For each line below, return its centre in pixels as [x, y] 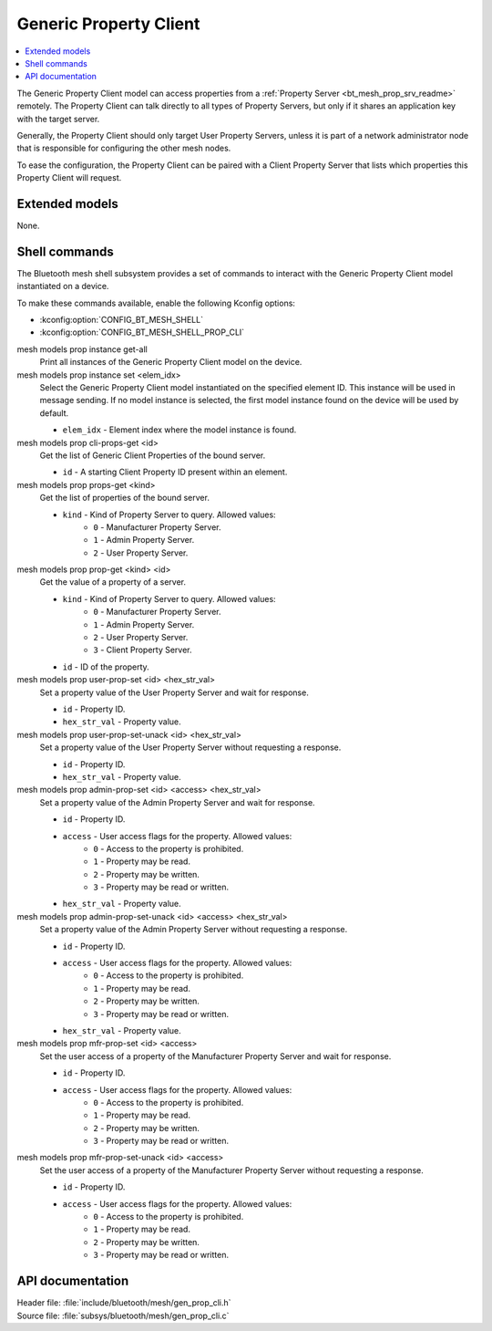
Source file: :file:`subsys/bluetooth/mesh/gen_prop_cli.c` [123, 1315]
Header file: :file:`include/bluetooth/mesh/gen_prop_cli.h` [124, 1303]
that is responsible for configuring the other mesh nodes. [124, 148]
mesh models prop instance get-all [82, 349]
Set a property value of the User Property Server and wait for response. [174, 692]
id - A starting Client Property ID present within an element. [175, 472]
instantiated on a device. [63, 286]
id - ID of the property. [106, 667]
